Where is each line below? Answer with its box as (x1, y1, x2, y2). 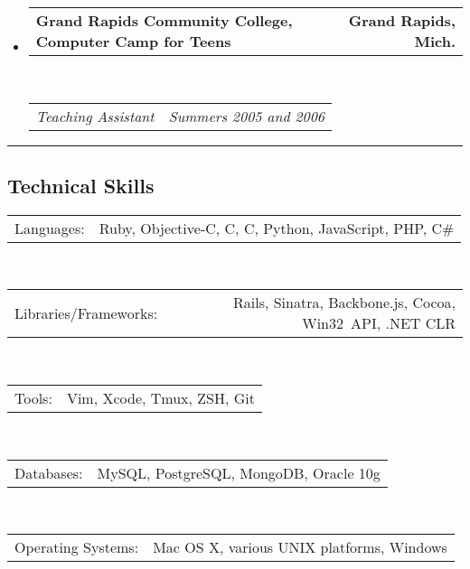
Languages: (14, 217, 85, 238)
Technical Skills (7, 171, 155, 199)
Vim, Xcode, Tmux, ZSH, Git (66, 387, 255, 408)
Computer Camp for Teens (35, 31, 231, 51)
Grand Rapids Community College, (35, 10, 293, 31)
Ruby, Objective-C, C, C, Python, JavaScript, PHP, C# (99, 217, 455, 238)
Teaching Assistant (35, 105, 155, 126)
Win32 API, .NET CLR (302, 312, 456, 334)
